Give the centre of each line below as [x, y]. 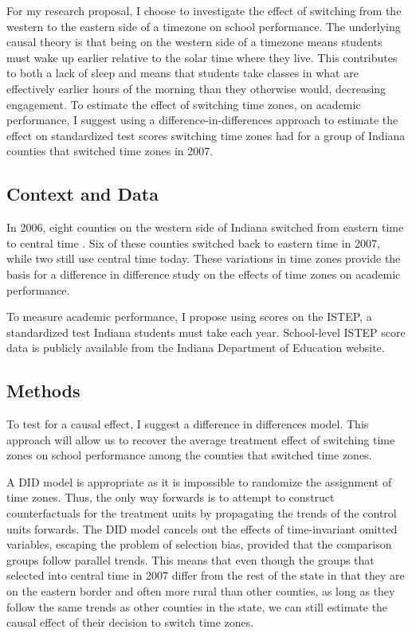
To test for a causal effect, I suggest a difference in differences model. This [188, 424]
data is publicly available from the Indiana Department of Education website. [196, 348]
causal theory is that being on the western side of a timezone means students [194, 42]
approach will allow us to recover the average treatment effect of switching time [201, 439]
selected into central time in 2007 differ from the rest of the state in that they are [206, 575]
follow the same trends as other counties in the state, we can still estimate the [197, 606]
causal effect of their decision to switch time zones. [130, 622]
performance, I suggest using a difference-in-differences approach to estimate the [202, 120]
